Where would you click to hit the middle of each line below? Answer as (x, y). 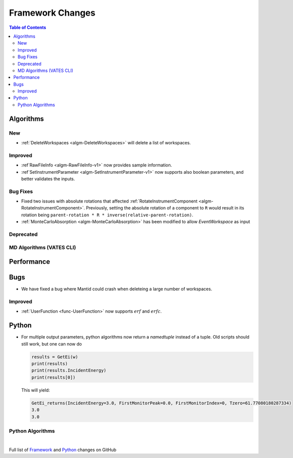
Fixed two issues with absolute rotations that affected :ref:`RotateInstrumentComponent (109, 201)
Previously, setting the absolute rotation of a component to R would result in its (165, 208)
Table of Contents (28, 27)
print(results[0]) (53, 377)
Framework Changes (52, 13)
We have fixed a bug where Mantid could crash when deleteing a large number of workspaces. (117, 289)
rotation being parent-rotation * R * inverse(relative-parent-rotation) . (107, 215)
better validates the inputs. (48, 179)
